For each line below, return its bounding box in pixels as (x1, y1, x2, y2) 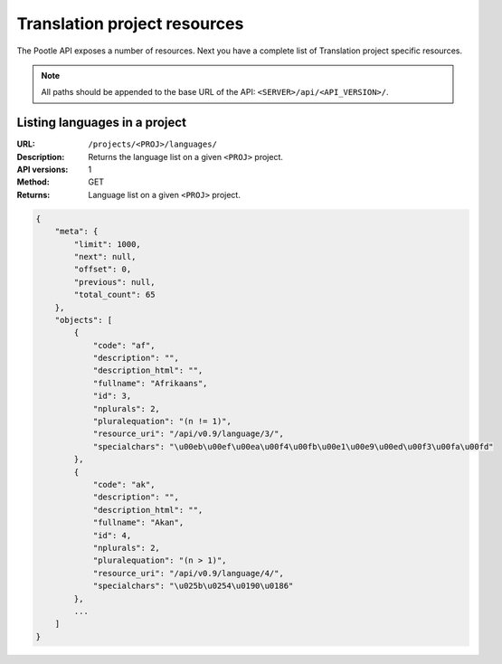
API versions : (16, 164, 69, 175)
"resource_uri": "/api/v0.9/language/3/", (92, 429, 284, 439)
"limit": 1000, (73, 239, 142, 249)
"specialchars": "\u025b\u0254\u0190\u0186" (92, 581, 294, 592)
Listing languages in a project (16, 115, 187, 130)
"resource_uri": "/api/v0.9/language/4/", (92, 568, 284, 578)
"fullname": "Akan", (92, 517, 185, 528)
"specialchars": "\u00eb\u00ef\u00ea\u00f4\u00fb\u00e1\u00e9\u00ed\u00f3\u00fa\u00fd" (92, 441, 494, 451)
